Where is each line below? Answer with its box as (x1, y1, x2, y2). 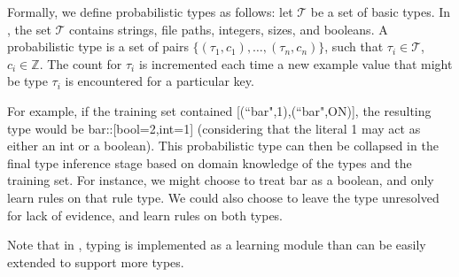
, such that (324, 37, 384, 56)
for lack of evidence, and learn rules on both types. (7, 205, 284, 224)
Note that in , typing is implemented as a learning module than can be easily (7, 235, 426, 254)
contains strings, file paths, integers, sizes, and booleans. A (69, 19, 388, 38)
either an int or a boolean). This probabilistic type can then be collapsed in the (7, 136, 439, 155)
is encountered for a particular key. (65, 72, 254, 90)
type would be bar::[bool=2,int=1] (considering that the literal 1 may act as (7, 119, 421, 137)
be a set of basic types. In (310, 3, 451, 20)
